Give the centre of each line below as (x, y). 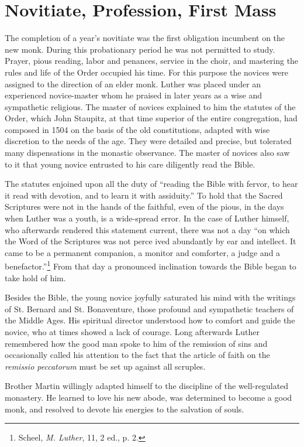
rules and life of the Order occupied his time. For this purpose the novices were (146, 72)
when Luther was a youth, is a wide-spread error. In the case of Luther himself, (147, 218)
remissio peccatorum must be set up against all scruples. (105, 366)
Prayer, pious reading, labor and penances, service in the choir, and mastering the (152, 61)
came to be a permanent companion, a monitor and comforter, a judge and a (143, 252)
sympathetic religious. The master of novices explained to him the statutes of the (150, 106)
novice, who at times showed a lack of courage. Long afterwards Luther (132, 332)
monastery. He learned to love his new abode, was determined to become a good (148, 397)
